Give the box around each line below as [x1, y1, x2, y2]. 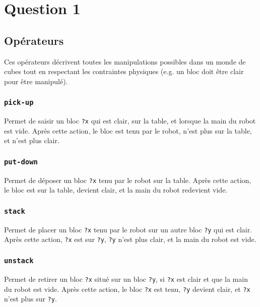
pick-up [4, 98, 34, 107]
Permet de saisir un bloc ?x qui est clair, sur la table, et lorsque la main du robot [4, 115, 256, 126]
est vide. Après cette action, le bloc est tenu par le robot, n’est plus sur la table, [4, 125, 252, 136]
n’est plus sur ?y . [4, 293, 57, 304]
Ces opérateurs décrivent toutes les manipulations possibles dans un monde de [4, 56, 246, 67]
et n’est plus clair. [4, 135, 59, 146]
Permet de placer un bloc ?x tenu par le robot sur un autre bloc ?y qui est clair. [4, 224, 252, 234]
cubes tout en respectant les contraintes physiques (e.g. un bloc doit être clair [4, 66, 244, 77]
